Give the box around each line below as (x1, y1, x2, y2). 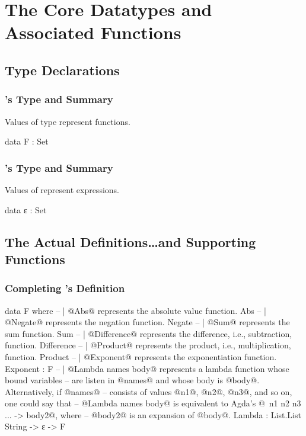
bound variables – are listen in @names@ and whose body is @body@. (5, 374, 260, 386)
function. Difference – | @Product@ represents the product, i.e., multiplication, (5, 339, 291, 351)
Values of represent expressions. (5, 183, 119, 195)
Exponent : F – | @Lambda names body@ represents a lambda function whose (5, 362, 289, 374)
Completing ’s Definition (5, 281, 125, 296)
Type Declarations (5, 60, 120, 79)
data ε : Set (5, 203, 47, 216)
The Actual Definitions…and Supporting (5, 232, 256, 251)
